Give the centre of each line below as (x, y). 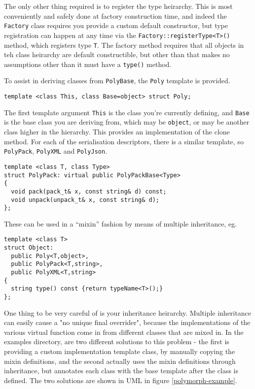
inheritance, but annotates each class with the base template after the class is (121, 371)
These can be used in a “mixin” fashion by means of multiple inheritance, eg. (121, 223)
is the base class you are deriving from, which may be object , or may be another (127, 122)
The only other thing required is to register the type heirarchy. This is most (118, 6)
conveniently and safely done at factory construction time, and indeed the (115, 16)
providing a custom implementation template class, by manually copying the (120, 351)
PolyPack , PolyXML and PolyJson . (56, 151)
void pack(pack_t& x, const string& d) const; (89, 191)
